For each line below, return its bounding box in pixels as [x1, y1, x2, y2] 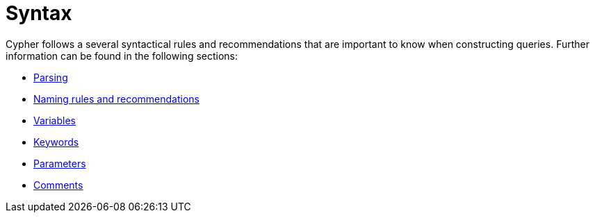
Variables [33, 114, 76, 126]
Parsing [33, 71, 68, 83]
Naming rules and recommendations [33, 92, 199, 105]
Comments [33, 178, 83, 191]
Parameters [33, 157, 86, 169]
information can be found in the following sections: [6, 49, 238, 62]
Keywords [33, 135, 79, 148]
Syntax [6, 1, 72, 25]
